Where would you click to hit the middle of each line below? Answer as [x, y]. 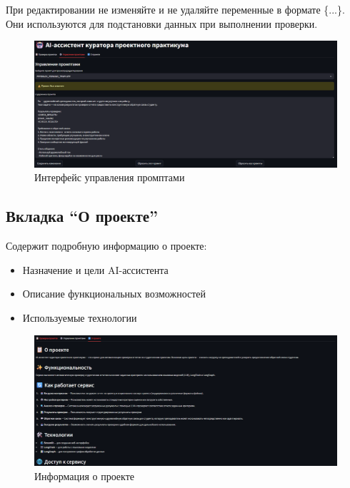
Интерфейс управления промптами [110, 177]
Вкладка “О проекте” [82, 216]
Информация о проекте [85, 476]
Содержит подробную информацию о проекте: [106, 246]
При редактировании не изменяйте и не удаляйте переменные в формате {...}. [175, 9]
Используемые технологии [80, 317]
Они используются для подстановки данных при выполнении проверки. [162, 23]
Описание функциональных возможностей [114, 294]
